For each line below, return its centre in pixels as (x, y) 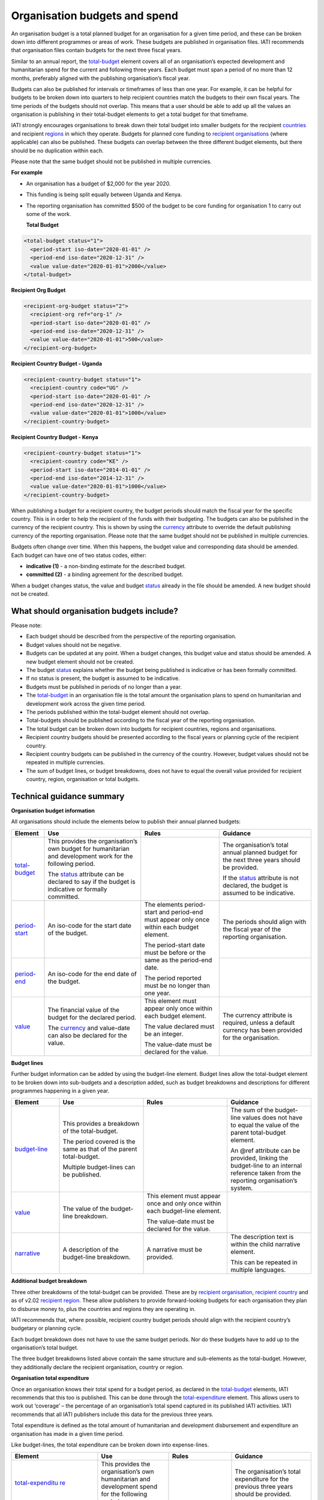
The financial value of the (84, 1010)
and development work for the (90, 856)
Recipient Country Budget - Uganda (56, 364)
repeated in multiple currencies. (65, 763)
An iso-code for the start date (90, 926)
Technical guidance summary (68, 796)
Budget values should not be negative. (73, 644)
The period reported (173, 978)
